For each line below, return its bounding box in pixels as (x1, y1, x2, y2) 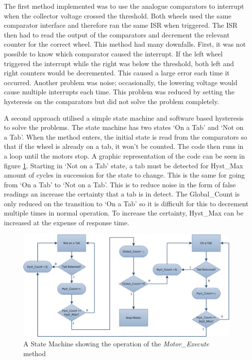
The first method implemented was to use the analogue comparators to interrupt (4, 1, 244, 11)
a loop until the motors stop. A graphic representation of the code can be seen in (4, 150, 245, 161)
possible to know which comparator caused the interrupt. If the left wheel (4, 48, 223, 58)
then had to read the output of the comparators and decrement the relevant (4, 29, 230, 39)
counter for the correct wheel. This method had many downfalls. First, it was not (4, 39, 246, 49)
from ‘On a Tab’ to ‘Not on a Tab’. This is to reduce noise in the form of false (4, 179, 236, 189)
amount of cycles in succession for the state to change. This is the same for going (4, 170, 245, 180)
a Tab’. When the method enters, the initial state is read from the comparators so (4, 131, 247, 142)
